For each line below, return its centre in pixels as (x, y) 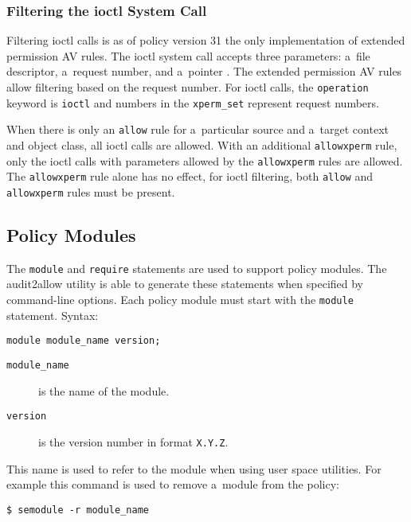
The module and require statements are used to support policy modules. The (197, 268)
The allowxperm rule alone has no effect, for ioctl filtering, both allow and (190, 176)
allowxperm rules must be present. (91, 191)
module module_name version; (84, 341)
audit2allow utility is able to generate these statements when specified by (185, 284)
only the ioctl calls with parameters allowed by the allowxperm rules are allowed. (205, 160)
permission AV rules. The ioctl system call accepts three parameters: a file (188, 55)
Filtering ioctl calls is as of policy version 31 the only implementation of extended (206, 40)
